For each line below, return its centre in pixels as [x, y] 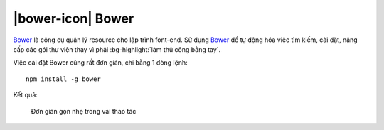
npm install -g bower [63, 79]
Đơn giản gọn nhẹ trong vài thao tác [84, 111]
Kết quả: [26, 95]
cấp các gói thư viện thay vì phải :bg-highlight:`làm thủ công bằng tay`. [117, 49]
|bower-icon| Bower [74, 18]
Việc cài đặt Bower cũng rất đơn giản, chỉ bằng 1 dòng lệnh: [100, 63]
